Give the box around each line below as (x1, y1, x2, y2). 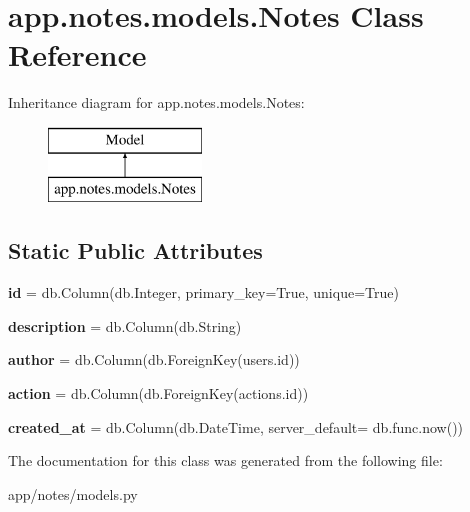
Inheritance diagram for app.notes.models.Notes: (8, 92, 305, 113)
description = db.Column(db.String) (8, 315, 242, 336)
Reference (8, 34, 147, 75)
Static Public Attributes (8, 235, 263, 266)
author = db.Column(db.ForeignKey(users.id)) (8, 349, 300, 370)
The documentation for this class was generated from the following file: (8, 450, 443, 471)
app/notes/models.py (8, 483, 138, 504)
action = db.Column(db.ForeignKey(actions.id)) (8, 383, 309, 404)
